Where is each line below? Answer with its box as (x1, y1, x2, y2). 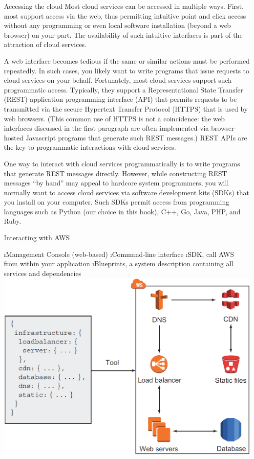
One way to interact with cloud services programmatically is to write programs (4, 158, 240, 168)
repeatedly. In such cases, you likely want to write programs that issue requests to (4, 65, 250, 75)
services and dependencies (4, 268, 82, 278)
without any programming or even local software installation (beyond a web (4, 20, 231, 30)
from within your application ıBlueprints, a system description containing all (4, 258, 233, 269)
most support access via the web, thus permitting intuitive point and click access (4, 10, 246, 21)
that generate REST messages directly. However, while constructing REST (4, 168, 227, 178)
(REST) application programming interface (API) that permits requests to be (4, 94, 237, 104)
